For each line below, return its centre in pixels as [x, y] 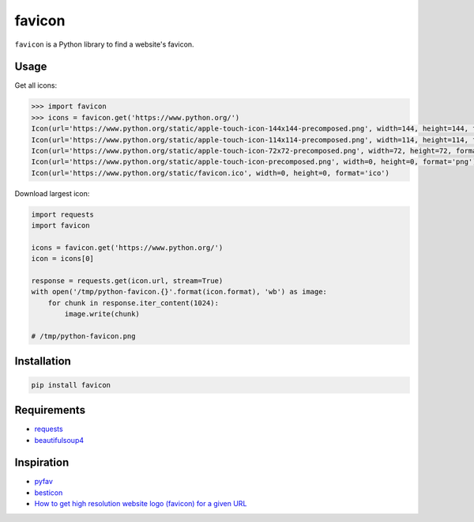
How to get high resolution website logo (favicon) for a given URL [141, 504]
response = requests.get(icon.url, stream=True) [127, 281]
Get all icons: [36, 85]
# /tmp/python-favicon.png [83, 337]
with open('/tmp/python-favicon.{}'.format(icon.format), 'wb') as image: [179, 292]
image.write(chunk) [102, 314]
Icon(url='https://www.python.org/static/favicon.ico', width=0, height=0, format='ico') [211, 173]
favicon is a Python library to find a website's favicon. [104, 44]
